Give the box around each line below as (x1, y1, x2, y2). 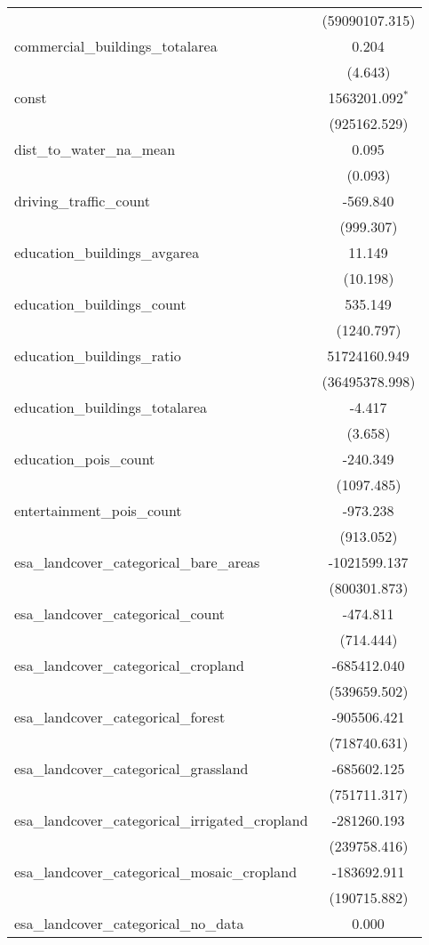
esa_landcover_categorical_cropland (14, 655, 244, 675)
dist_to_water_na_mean (14, 139, 176, 159)
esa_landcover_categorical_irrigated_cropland (14, 810, 308, 830)
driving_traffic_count (14, 190, 151, 211)
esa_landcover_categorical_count (14, 603, 226, 624)
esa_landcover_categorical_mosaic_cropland (14, 861, 298, 882)
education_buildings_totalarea (14, 397, 208, 417)
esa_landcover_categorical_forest (14, 707, 226, 727)
